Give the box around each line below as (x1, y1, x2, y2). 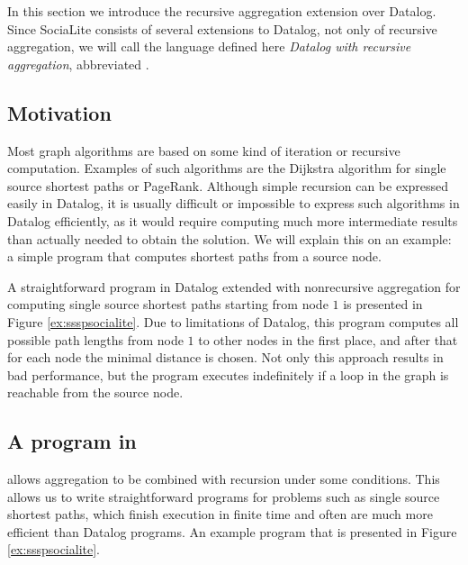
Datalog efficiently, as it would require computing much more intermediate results (7, 211, 458, 230)
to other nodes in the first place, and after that (198, 330, 458, 349)
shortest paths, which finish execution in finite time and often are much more (7, 505, 433, 524)
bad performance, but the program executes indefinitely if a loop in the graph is (7, 365, 449, 384)
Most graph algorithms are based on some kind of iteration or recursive (7, 141, 400, 159)
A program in (7, 427, 137, 455)
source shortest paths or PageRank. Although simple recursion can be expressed (7, 176, 449, 195)
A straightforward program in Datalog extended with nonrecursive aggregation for (7, 277, 461, 296)
